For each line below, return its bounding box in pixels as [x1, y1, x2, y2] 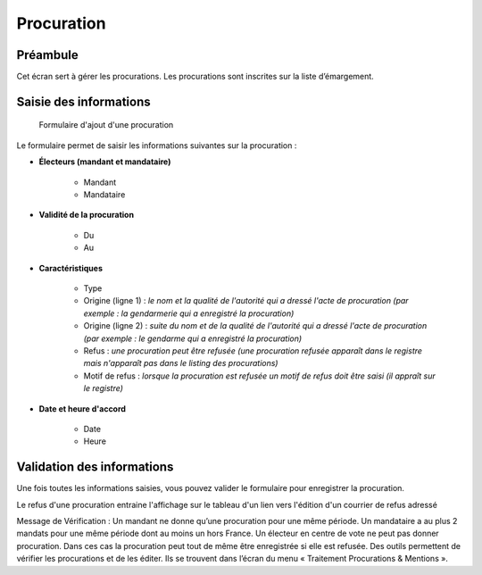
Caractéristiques [38, 262, 103, 273]
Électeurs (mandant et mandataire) [38, 156, 171, 167]
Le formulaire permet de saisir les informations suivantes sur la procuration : [16, 139, 297, 151]
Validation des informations [16, 460, 174, 475]
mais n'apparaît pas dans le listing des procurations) [83, 358, 278, 369]
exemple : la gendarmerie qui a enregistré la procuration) [83, 308, 295, 319]
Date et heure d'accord [38, 403, 127, 414]
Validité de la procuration [38, 210, 134, 221]
